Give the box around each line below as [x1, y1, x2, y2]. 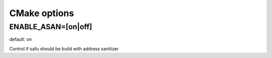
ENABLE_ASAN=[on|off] [9, 22, 93, 31]
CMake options [9, 8, 74, 19]
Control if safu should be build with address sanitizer [9, 45, 119, 51]
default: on [9, 36, 32, 42]
